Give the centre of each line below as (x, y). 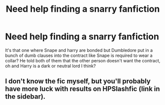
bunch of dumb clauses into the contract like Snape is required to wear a (79, 55)
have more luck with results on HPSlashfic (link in (82, 89)
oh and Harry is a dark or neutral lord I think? (50, 66)
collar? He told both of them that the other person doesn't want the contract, (83, 60)
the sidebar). (25, 97)
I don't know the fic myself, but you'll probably (78, 81)
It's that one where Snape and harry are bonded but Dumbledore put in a (79, 50)
